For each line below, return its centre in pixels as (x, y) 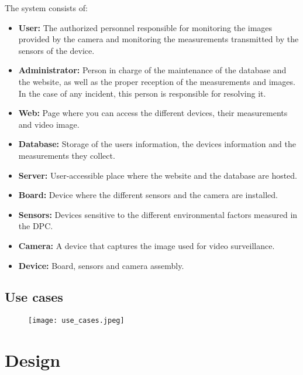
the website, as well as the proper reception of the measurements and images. (157, 81)
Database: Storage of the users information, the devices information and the (157, 144)
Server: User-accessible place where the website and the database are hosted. (158, 175)
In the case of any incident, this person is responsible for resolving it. (142, 93)
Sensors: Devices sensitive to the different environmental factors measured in (158, 214)
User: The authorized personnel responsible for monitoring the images (145, 27)
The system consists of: (46, 8)
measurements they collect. (67, 155)
